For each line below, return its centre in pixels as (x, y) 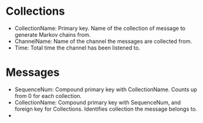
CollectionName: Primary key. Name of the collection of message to (100, 28)
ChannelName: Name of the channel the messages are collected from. (103, 41)
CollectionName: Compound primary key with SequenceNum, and (98, 102)
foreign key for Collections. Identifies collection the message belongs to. (106, 109)
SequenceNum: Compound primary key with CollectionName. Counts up (106, 89)
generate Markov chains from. (53, 34)
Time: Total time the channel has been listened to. (77, 48)
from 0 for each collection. (48, 95)
